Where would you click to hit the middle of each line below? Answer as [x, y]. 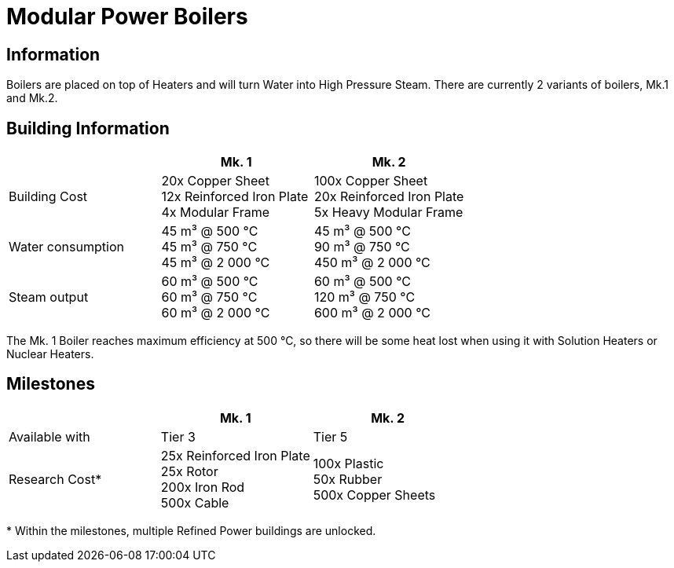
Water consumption [66, 247]
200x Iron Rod [203, 487]
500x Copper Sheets [374, 495]
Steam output [49, 297]
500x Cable [195, 502]
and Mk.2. [32, 98]
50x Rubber [348, 479]
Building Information [88, 128]
